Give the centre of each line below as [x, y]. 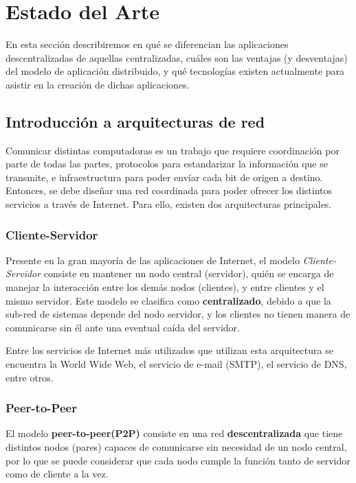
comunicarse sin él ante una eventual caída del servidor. [123, 327]
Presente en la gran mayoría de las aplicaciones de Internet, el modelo [153, 260]
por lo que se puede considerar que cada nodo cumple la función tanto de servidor [178, 460]
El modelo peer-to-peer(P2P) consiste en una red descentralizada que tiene [174, 433]
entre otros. [30, 377]
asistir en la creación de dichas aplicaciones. [98, 84]
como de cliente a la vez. [57, 474]
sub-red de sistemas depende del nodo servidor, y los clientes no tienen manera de [178, 314]
